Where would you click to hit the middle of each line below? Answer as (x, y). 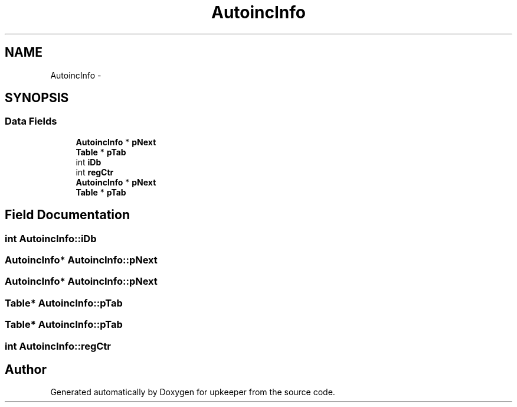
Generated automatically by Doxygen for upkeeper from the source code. (193, 392)
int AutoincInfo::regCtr (58, 346)
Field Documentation (67, 215)
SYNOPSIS (37, 98)
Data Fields (31, 121)
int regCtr (95, 172)
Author (26, 369)
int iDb (89, 162)
